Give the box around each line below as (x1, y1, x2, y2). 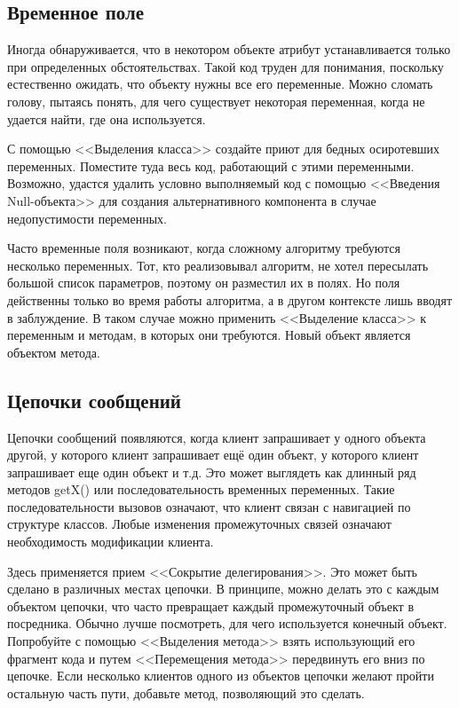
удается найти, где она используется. (7, 109, 206, 128)
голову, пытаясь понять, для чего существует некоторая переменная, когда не (7, 91, 425, 110)
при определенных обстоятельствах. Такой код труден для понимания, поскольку (7, 57, 444, 75)
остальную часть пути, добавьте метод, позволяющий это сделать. (7, 683, 365, 702)
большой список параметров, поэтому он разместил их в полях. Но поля (7, 273, 400, 292)
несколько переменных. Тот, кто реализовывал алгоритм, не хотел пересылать (7, 256, 429, 274)
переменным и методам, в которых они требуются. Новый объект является (7, 326, 411, 344)
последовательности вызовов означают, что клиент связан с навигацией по (7, 497, 411, 515)
